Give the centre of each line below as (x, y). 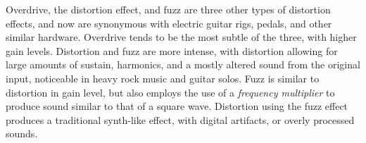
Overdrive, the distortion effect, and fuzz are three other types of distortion (168, 9)
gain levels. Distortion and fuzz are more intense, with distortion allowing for (172, 50)
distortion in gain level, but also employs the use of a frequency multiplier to (170, 92)
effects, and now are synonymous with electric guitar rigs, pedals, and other (169, 23)
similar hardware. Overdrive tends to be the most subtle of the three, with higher (181, 37)
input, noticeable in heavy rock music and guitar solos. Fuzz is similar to (163, 78)
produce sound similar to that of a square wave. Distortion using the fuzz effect (177, 106)
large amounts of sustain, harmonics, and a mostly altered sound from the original (183, 64)
